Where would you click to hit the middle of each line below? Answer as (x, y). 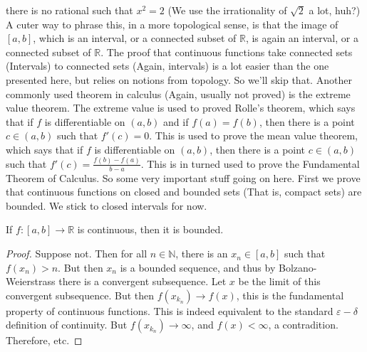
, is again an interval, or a (302, 38)
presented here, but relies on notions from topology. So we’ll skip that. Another (179, 79)
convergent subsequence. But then (80, 295)
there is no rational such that (69, 10)
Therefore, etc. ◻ (44, 340)
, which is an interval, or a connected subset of (135, 38)
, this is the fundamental (290, 295)
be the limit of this (279, 281)
